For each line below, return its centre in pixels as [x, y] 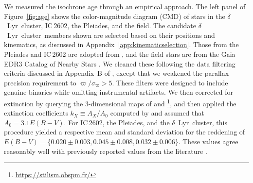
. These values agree [208, 141]
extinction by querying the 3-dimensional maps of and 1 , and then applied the [120, 102]
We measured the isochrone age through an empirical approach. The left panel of [125, 6]
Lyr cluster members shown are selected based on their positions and [111, 35]
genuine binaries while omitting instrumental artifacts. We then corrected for [119, 92]
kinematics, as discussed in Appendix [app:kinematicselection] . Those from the [121, 44]
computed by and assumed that [157, 113]
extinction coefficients [36, 113]
